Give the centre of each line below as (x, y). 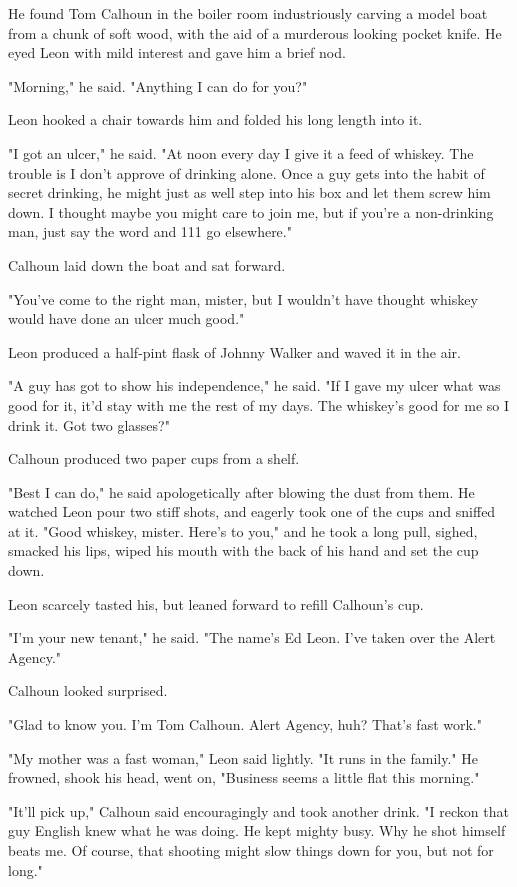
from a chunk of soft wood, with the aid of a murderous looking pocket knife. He (255, 32)
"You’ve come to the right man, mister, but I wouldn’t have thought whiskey (243, 298)
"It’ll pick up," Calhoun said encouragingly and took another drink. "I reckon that (258, 810)
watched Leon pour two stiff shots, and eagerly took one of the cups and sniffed (252, 511)
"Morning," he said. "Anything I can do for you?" (158, 85)
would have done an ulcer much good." (126, 318)
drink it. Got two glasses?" (89, 424)
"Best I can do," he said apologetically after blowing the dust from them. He (241, 491)
